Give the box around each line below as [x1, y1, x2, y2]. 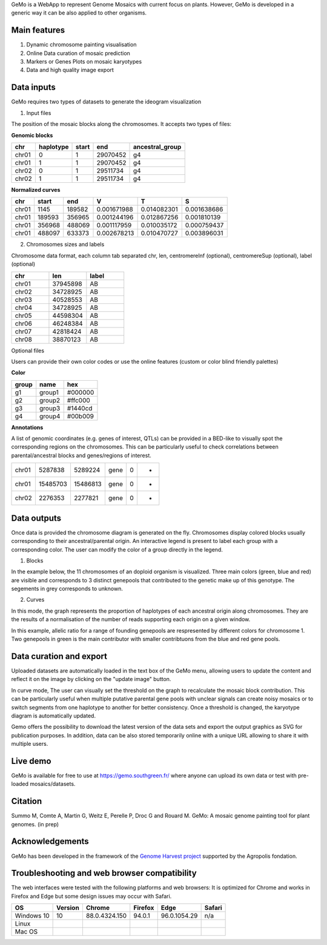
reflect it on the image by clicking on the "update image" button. [11, 676, 171, 683]
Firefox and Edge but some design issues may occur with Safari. [11, 892, 172, 900]
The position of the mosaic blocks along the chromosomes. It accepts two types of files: [11, 120, 232, 128]
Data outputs [11, 513, 62, 523]
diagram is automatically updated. [11, 712, 96, 719]
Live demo [11, 756, 51, 766]
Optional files [11, 347, 45, 354]
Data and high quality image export [26, 67, 114, 74]
